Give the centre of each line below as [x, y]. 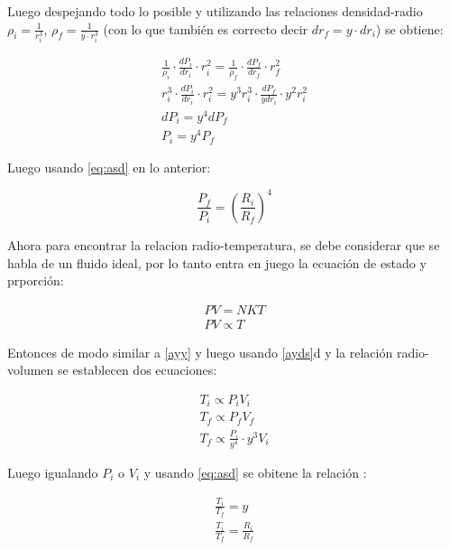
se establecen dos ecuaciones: [137, 370]
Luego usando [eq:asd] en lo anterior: [109, 167]
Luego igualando [53, 473]
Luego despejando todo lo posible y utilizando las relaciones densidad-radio [215, 11]
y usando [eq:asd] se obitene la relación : [255, 473]
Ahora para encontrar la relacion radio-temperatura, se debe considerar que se [224, 244]
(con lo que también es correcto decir [206, 28]
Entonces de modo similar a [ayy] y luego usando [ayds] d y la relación [200, 352]
